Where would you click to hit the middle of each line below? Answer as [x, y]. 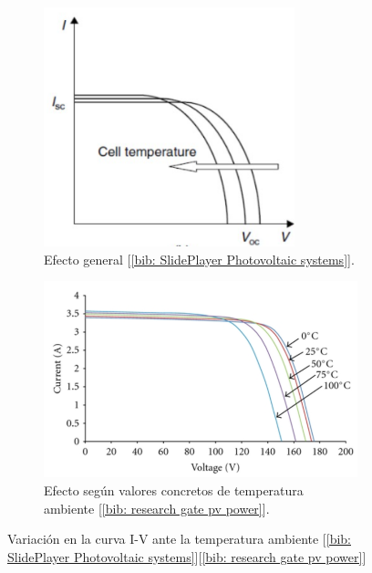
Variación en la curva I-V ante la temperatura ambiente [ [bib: [179, 539]
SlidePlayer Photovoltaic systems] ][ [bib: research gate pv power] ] [187, 556]
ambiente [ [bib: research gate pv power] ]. [157, 508]
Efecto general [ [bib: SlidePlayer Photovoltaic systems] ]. [199, 259]
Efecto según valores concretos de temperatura [174, 490]
